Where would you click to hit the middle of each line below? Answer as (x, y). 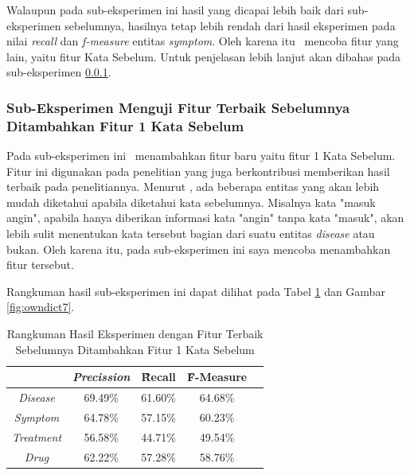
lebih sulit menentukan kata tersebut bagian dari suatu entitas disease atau (191, 234)
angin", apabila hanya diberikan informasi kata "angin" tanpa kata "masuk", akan (205, 218)
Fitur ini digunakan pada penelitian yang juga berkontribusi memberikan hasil (198, 171)
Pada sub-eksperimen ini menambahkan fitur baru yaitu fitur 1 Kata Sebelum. (201, 156)
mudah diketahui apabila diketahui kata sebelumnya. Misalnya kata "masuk (191, 202)
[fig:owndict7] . (41, 307)
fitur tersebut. (40, 265)
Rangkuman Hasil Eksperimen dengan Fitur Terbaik (135, 334)
